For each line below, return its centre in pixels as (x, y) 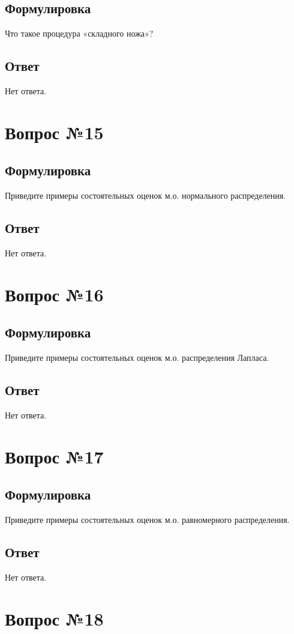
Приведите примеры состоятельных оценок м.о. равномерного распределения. (147, 520)
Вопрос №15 (54, 132)
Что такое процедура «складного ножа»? (79, 33)
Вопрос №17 (54, 456)
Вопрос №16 (54, 294)
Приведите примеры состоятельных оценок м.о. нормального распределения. (145, 195)
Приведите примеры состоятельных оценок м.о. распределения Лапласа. (137, 358)
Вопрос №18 (54, 618)
